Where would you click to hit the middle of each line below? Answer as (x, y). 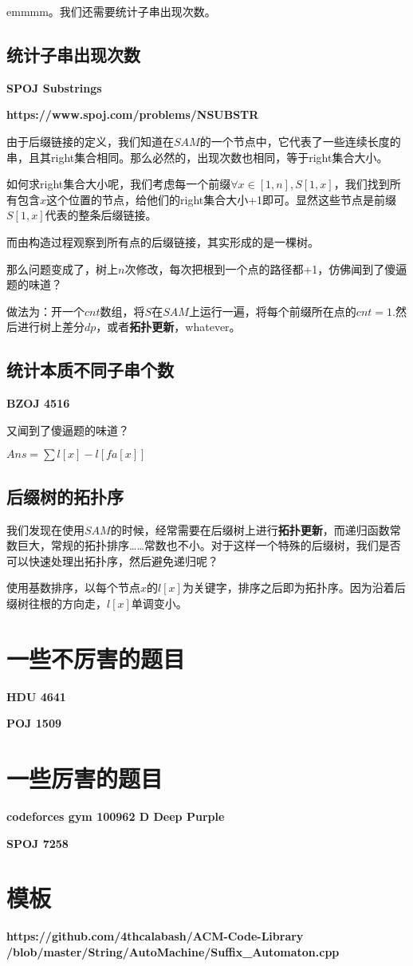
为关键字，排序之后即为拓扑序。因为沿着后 (294, 587)
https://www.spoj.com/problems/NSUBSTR (133, 114)
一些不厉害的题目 (96, 658)
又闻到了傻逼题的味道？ (68, 430)
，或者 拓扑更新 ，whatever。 (168, 327)
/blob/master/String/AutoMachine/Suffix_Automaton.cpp (173, 951)
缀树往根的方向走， (57, 603)
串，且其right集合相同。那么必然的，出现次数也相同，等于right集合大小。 (197, 157)
